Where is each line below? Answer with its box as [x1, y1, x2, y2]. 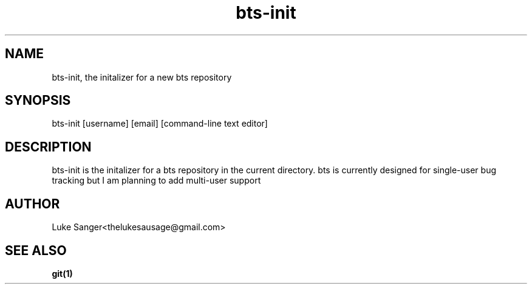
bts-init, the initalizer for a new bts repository [52, 71, 232, 82]
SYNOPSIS [5, 93, 71, 108]
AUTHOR [5, 196, 60, 211]
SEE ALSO [5, 242, 67, 258]
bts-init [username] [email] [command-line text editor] [52, 118, 268, 129]
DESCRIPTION [5, 139, 92, 154]
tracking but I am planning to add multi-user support [52, 175, 261, 186]
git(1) [52, 268, 73, 279]
